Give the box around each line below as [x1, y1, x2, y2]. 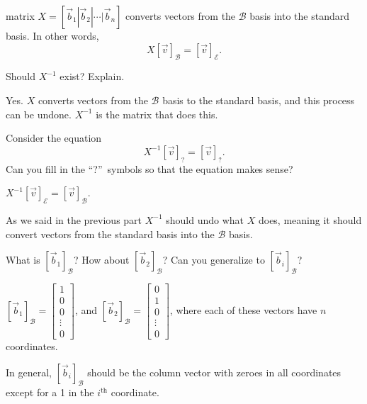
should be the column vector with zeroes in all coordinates [87, 364, 341, 379]
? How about [73, 252, 130, 267]
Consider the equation [6, 130, 102, 145]
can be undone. [6, 106, 72, 121]
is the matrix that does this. [96, 106, 218, 121]
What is [6, 252, 40, 267]
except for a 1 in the [6, 385, 94, 400]
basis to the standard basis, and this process [162, 92, 355, 107]
